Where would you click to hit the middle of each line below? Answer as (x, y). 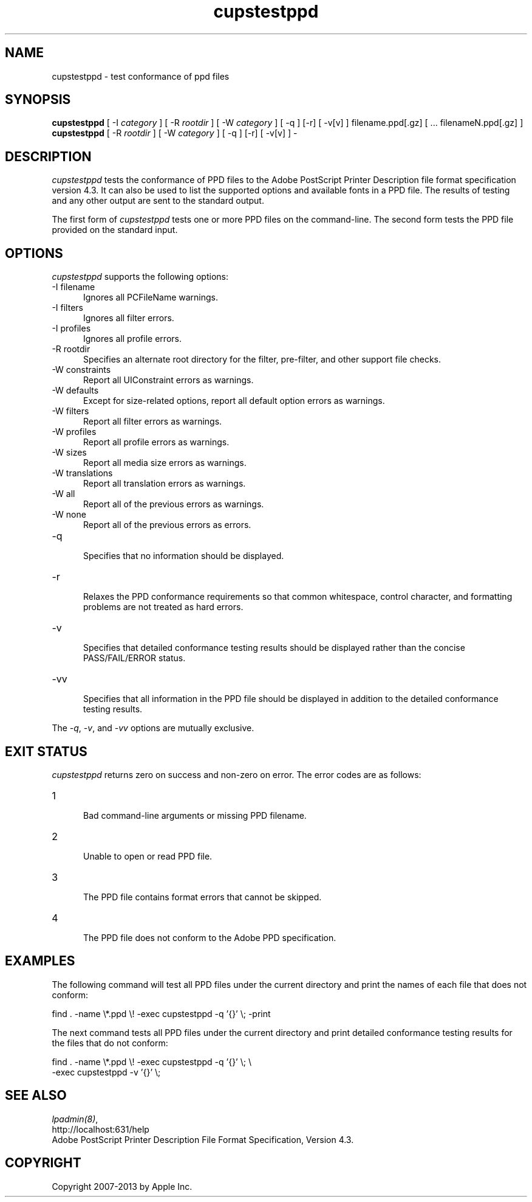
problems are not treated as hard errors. (163, 607)
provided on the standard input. (115, 230)
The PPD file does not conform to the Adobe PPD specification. (210, 937)
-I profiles (71, 328)
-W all (63, 494)
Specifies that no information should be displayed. (184, 556)
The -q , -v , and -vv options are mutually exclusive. (153, 728)
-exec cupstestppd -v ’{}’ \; (106, 1072)
